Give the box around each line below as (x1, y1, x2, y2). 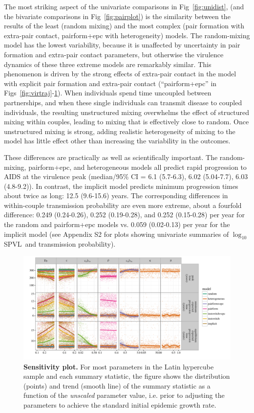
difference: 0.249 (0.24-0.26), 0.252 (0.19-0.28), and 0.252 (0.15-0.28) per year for (4, 209, 245, 220)
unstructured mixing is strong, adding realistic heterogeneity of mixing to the (4, 126, 235, 136)
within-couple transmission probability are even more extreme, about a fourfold (4, 200, 242, 210)
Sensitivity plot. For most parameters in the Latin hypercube (23, 361, 214, 371)
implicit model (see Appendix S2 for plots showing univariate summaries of (4, 229, 229, 239)
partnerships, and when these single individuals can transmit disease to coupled (4, 97, 242, 107)
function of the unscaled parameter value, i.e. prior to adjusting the (23, 390, 225, 400)
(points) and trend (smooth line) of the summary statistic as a (23, 380, 211, 390)
